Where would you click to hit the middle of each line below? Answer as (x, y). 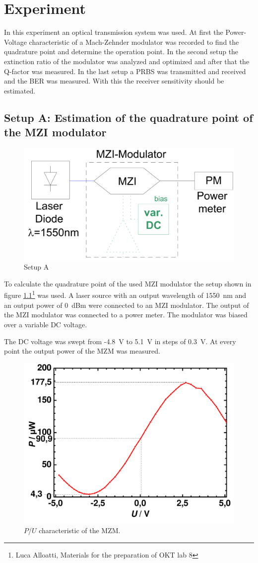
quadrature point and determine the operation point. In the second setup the (121, 51)
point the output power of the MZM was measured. (82, 351)
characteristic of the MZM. (80, 530)
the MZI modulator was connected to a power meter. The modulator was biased (126, 315)
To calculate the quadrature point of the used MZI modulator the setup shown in (128, 283)
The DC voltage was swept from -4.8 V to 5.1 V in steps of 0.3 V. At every (120, 341)
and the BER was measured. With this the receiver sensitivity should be (114, 81)
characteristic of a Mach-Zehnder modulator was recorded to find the (134, 42)
